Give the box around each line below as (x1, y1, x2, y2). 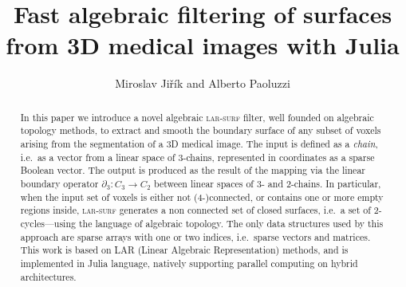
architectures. (20, 269, 77, 283)
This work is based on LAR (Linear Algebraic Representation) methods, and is (20, 243, 349, 257)
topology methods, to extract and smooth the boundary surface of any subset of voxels (20, 124, 381, 137)
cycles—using (20, 216, 76, 230)
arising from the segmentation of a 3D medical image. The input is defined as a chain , (20, 137, 378, 151)
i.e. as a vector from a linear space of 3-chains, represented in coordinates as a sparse (20, 150, 375, 163)
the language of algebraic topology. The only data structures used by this (78, 216, 384, 230)
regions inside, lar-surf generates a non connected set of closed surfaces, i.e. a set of (20, 203, 371, 217)
